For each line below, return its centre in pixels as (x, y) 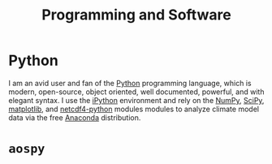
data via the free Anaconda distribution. (75, 117)
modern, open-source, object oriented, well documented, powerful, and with (136, 92)
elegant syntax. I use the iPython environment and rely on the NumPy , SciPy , (136, 100)
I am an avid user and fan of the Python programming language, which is (130, 83)
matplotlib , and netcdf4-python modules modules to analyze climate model (134, 109)
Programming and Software (136, 15)
